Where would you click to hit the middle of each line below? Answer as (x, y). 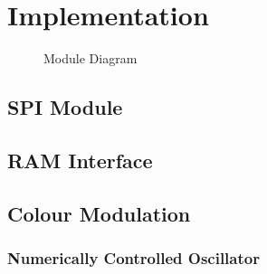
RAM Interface (80, 160)
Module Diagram (91, 58)
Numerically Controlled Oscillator (133, 257)
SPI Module (65, 107)
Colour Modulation (99, 213)
